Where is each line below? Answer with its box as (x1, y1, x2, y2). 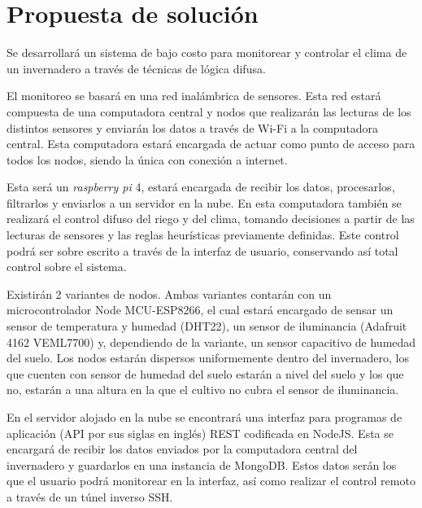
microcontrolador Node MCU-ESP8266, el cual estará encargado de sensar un (7, 301, 394, 318)
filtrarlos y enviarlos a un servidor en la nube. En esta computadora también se (7, 194, 402, 211)
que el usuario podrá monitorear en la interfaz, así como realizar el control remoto (7, 472, 415, 489)
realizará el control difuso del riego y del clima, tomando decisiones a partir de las (7, 210, 415, 227)
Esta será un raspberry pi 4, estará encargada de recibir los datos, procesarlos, (7, 178, 395, 195)
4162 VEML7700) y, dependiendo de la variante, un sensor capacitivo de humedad (7, 333, 416, 350)
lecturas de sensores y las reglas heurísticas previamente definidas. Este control (7, 226, 399, 243)
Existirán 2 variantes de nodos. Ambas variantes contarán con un (7, 285, 332, 302)
